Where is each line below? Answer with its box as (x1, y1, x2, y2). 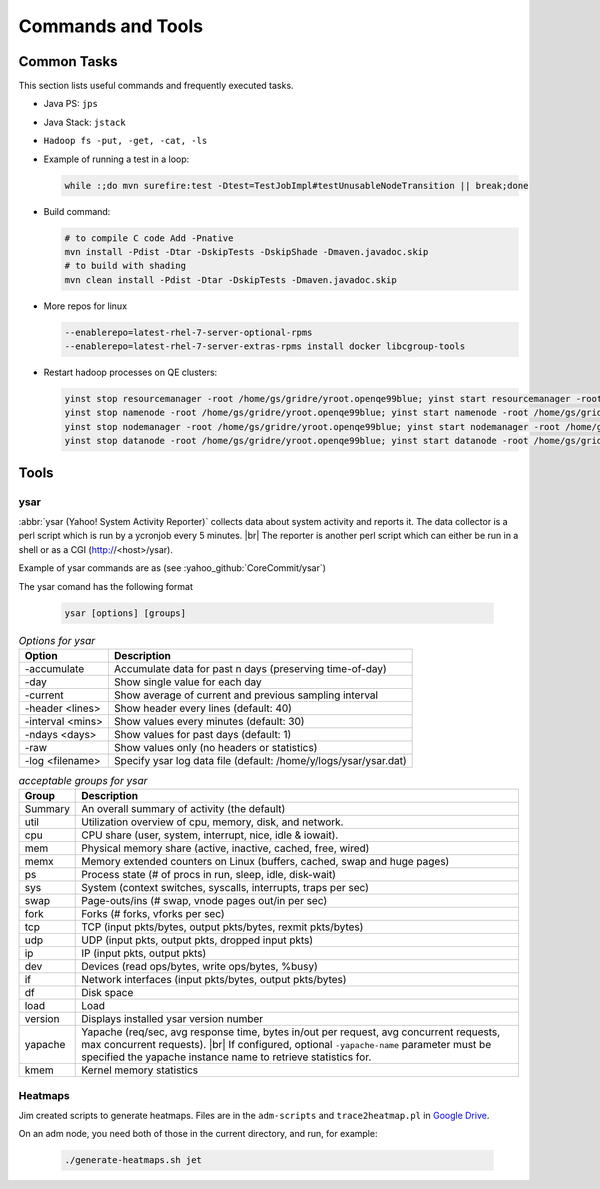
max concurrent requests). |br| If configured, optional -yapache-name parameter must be (81, 1038, 492, 1052)
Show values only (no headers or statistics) (113, 740, 318, 754)
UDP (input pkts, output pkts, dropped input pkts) (81, 933, 314, 947)
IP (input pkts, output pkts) (81, 946, 207, 960)
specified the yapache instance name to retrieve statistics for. (81, 1050, 372, 1064)
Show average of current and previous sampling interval (113, 688, 379, 702)
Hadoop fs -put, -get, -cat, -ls (43, 135, 208, 147)
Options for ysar (18, 633, 96, 647)
